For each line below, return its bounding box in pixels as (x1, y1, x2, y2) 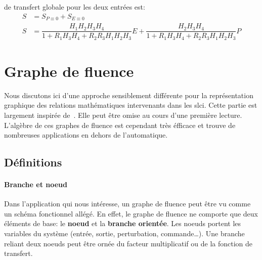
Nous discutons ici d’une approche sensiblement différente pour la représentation (4, 90, 253, 100)
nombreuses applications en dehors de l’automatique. (4, 129, 168, 140)
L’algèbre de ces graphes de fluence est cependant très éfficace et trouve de (4, 119, 236, 130)
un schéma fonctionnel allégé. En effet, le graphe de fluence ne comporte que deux (4, 208, 258, 219)
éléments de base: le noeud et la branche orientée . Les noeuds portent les (4, 218, 241, 229)
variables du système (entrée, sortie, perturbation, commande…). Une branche (4, 228, 245, 239)
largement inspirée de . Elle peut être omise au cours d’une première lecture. (4, 109, 242, 120)
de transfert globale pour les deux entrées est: (4, 2, 145, 12)
